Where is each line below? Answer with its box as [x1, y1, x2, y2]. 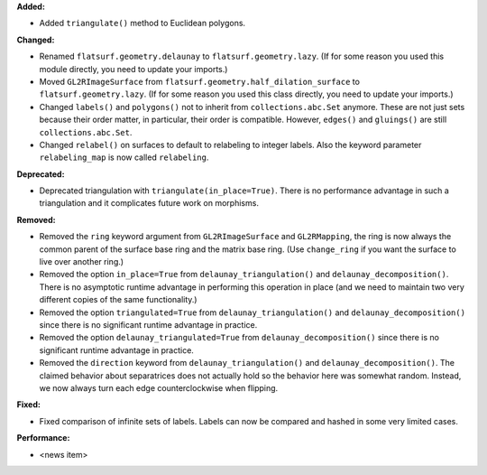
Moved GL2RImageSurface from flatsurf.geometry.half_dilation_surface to [39, 76, 361, 87]
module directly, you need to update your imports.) [39, 63, 228, 74]
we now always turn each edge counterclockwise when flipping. [39, 382, 279, 393]
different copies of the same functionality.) [39, 294, 198, 305]
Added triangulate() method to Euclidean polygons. [39, 18, 246, 29]
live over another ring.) [39, 256, 124, 267]
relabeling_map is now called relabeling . [39, 152, 209, 163]
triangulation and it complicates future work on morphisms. [39, 198, 259, 209]
